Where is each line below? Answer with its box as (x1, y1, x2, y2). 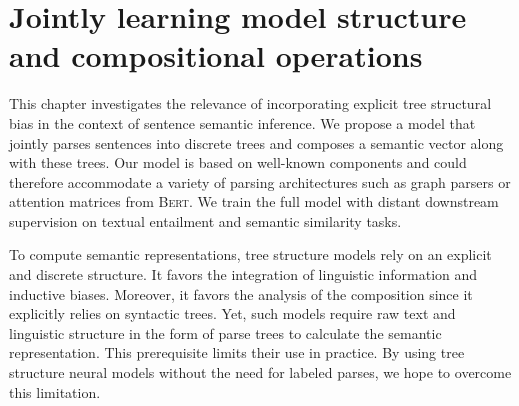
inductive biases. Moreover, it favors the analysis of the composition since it (9, 283, 473, 304)
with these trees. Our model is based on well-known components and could (9, 152, 467, 173)
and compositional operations (9, 35, 423, 76)
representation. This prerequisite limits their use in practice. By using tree (9, 342, 465, 363)
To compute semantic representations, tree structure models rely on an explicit (9, 244, 492, 265)
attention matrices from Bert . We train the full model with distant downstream (9, 191, 499, 212)
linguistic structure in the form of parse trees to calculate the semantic (9, 322, 442, 343)
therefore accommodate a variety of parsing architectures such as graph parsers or (9, 171, 511, 192)
